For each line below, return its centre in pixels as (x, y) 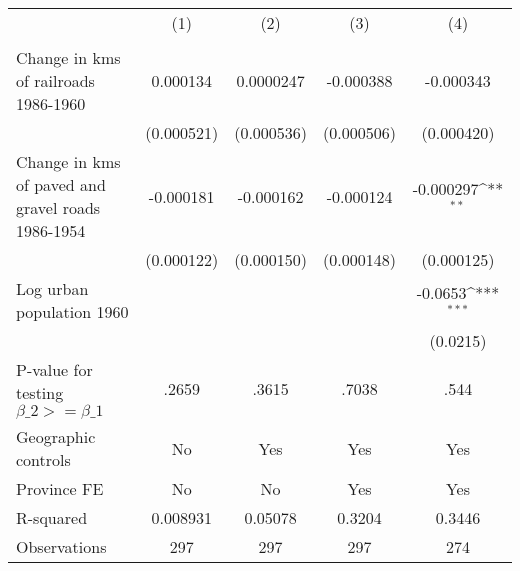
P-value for (54, 369)
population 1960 (72, 311)
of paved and (61, 184)
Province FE (60, 488)
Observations (61, 546)
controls (43, 459)
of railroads (55, 80)
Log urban (52, 288)
